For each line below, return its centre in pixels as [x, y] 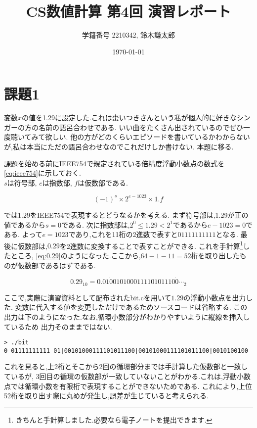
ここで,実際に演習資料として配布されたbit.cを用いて [88, 297]
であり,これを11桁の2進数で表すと [123, 234]
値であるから [25, 224]
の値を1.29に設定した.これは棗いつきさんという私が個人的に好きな [129, 118]
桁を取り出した [215, 255]
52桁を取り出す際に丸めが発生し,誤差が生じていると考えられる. [106, 396]
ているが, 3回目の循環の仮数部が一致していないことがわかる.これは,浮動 [120, 376]
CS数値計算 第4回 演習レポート [128, 11]
